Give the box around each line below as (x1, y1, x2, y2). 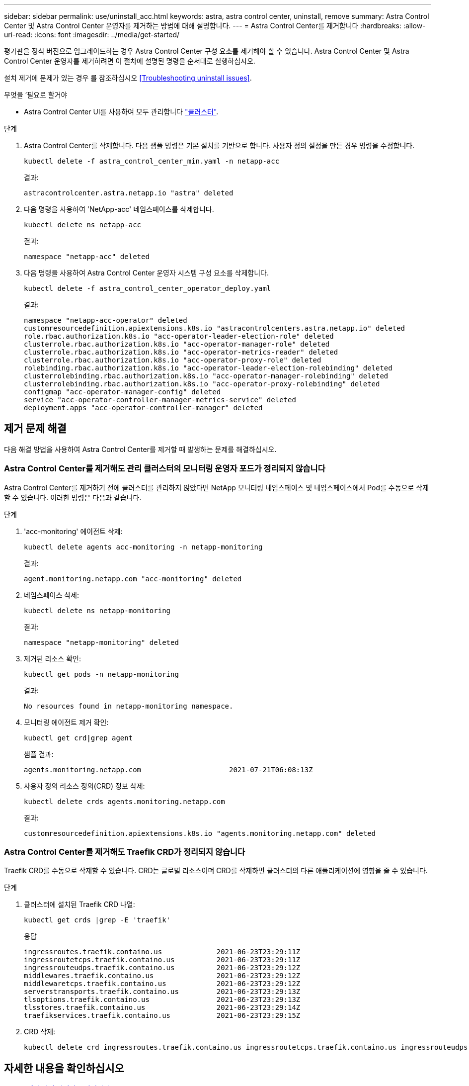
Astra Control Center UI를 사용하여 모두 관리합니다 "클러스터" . (24, 107, 219, 116)
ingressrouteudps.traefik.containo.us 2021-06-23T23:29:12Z (24, 964, 301, 972)
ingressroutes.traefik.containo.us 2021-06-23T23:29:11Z (24, 948, 301, 956)
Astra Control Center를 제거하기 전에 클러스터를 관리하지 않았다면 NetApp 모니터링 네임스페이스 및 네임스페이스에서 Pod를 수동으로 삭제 (4, 483, 429, 492)
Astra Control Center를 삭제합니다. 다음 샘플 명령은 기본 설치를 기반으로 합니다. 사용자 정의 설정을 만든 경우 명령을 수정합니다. (24, 141, 415, 150)
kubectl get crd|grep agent (24, 733, 133, 742)
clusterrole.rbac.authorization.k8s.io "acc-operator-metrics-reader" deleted (24, 348, 338, 356)
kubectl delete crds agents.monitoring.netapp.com (24, 797, 225, 806)
